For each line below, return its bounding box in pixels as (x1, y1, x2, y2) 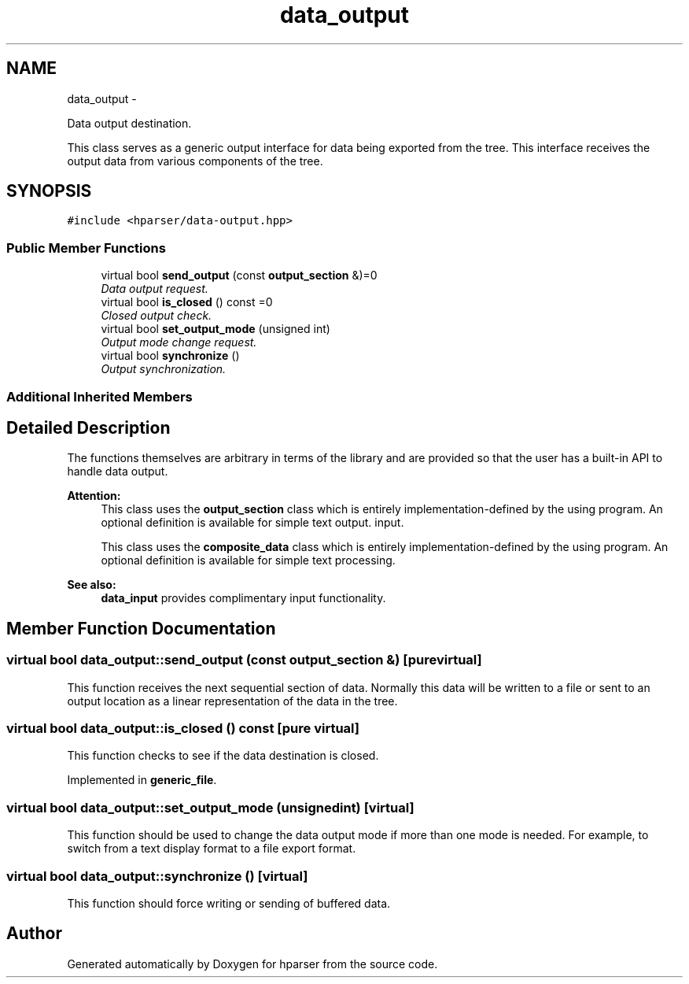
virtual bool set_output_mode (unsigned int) (101, 322, 330, 336)
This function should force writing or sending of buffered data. (67, 896, 391, 910)
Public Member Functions (6, 239, 166, 256)
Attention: (67, 489, 121, 503)
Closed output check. (101, 309, 212, 323)
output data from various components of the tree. (67, 154, 323, 168)
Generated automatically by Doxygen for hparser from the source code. (67, 956, 438, 971)
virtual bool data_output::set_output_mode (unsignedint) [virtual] (6, 799, 415, 816)
